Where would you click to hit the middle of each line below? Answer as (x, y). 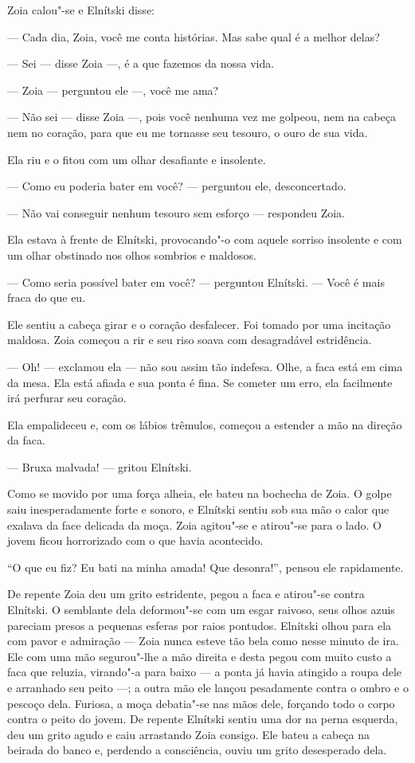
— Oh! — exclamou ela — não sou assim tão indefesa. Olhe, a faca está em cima (205, 366)
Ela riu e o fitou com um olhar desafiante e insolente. (137, 159)
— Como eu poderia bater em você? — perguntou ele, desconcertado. (177, 186)
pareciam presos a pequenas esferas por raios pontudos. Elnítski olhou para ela (200, 625)
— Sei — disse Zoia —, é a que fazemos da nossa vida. (141, 63)
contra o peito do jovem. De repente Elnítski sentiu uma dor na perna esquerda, (203, 719)
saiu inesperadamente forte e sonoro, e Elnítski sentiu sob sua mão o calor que (198, 509)
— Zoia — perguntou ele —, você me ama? (113, 90)
